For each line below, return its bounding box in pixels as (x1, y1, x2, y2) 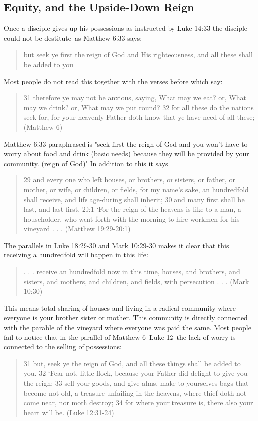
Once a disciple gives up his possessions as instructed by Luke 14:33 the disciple (4, 23, 248, 33)
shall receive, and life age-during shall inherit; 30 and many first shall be (23, 194, 245, 204)
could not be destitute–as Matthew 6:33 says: (4, 32, 142, 43)
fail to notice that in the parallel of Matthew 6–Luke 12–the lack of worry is (4, 332, 236, 342)
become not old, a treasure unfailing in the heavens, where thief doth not (23, 387, 247, 398)
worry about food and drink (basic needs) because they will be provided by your (4, 148, 249, 159)
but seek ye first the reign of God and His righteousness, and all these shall (23, 49, 253, 60)
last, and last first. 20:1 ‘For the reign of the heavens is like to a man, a (23, 204, 241, 214)
